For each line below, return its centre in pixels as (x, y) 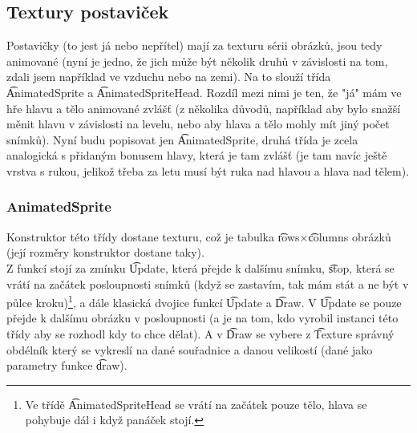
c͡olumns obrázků (350, 236)
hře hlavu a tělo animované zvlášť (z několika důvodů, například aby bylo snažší (204, 108)
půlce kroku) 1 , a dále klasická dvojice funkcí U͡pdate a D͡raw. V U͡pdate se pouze (204, 301)
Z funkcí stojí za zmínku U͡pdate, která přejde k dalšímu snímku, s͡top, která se (200, 267)
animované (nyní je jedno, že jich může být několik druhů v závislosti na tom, (197, 61)
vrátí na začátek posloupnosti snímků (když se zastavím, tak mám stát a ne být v (208, 283)
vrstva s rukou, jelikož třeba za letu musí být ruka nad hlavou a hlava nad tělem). (208, 170)
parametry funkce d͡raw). (67, 365)
